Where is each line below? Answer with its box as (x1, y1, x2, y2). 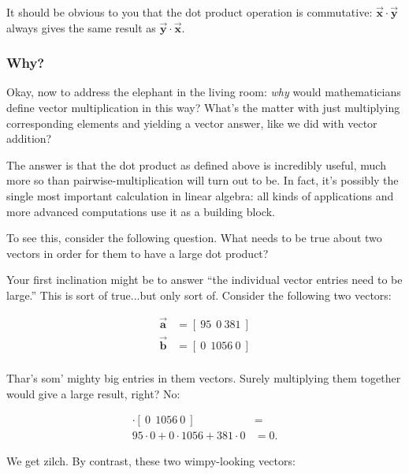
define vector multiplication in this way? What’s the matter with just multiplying (6, 99, 400, 115)
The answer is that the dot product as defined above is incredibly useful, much (6, 156, 386, 173)
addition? (6, 130, 52, 147)
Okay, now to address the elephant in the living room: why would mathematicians (6, 84, 401, 100)
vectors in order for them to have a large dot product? (6, 244, 269, 261)
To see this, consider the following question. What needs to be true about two (6, 230, 382, 246)
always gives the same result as (6, 19, 156, 35)
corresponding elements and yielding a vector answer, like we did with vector (6, 114, 377, 131)
